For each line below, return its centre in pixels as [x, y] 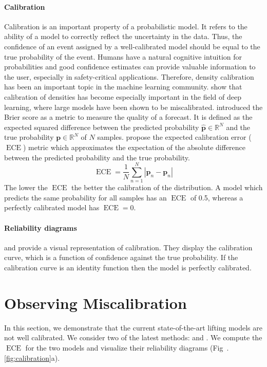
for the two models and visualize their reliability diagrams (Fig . [127, 347]
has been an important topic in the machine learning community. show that [123, 87]
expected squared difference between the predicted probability [102, 127]
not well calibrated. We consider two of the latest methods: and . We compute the [133, 337]
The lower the [26, 187]
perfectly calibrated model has [52, 207]
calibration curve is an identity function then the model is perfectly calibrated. [128, 267]
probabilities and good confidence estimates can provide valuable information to [130, 67]
